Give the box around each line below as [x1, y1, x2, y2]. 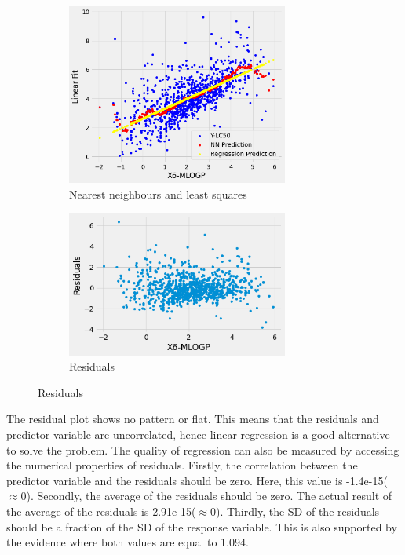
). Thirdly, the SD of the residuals [215, 502, 380, 519]
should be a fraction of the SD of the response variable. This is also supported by [6, 518, 397, 535]
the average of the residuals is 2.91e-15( [6, 502, 196, 519]
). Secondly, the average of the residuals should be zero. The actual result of [26, 487, 392, 504]
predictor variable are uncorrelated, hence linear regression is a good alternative [6, 425, 390, 442]
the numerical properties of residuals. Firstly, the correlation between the [6, 457, 358, 473]
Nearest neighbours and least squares [69, 185, 247, 202]
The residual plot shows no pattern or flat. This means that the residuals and [6, 411, 379, 427]
